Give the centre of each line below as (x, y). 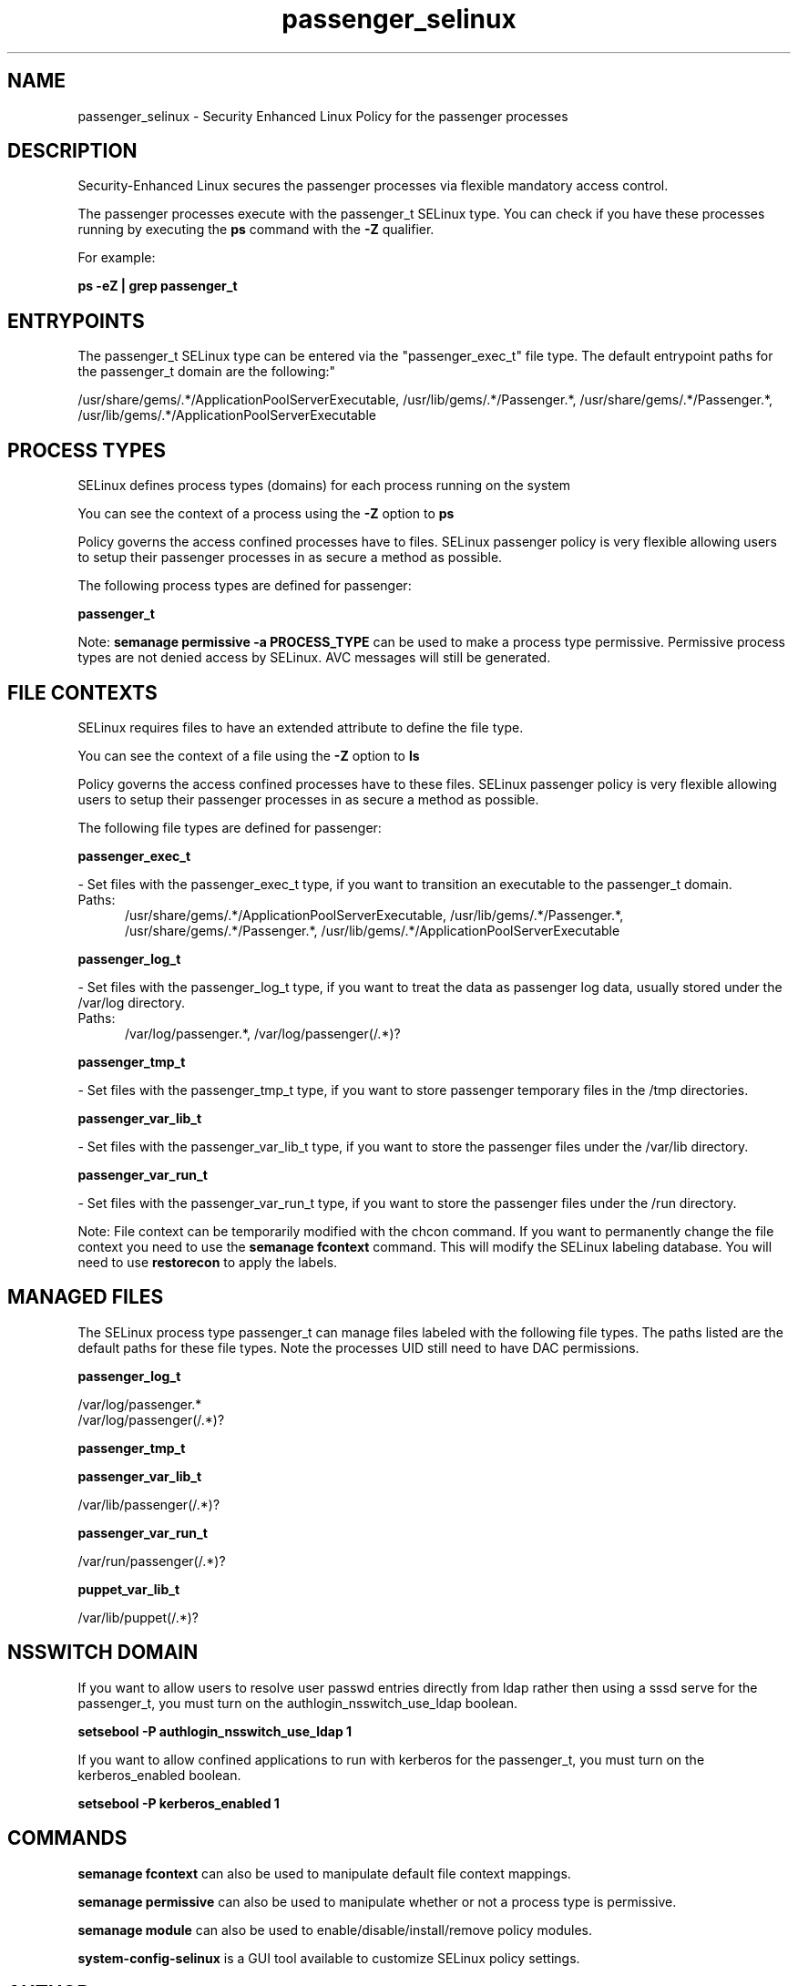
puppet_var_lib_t (129, 1589)
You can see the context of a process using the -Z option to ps (266, 514)
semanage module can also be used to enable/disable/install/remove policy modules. (335, 1930)
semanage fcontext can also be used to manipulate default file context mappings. (324, 1873)
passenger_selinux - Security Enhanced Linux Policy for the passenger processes (323, 116)
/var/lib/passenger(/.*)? (149, 1504)
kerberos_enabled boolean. (159, 1775)
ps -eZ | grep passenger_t (158, 286)
